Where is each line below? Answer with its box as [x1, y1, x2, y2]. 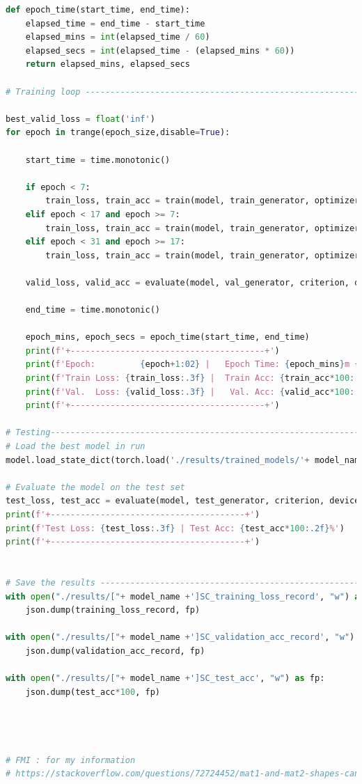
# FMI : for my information [6, 755, 136, 765]
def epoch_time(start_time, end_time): [6, 5, 190, 15]
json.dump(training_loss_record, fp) [25, 605, 200, 616]
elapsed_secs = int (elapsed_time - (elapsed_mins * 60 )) [25, 45, 295, 56]
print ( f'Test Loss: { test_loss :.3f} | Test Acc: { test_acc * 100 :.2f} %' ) [6, 523, 345, 533]
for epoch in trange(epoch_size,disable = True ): [6, 127, 230, 138]
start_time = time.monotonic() [25, 155, 171, 165]
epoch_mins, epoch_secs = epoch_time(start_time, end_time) [25, 332, 310, 343]
